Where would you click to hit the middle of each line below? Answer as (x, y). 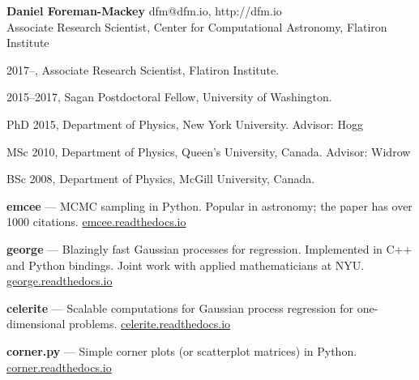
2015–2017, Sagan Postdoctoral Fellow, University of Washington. (169, 97)
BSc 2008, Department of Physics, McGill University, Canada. (161, 179)
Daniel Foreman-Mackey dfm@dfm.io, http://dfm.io (144, 11)
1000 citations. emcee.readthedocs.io (96, 222)
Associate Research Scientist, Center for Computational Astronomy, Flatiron (197, 26)
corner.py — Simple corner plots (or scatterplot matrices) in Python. (182, 350)
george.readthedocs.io (60, 281)
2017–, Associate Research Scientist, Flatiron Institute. (143, 69)
